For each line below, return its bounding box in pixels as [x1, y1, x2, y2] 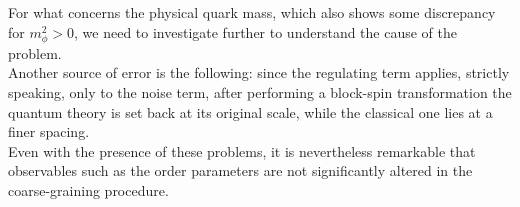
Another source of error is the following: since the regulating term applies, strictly [8, 62, 510, 83]
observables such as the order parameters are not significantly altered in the [8, 160, 473, 181]
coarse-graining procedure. [8, 179, 169, 200]
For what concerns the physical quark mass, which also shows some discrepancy [8, 2, 496, 22]
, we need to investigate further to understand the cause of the [74, 21, 458, 42]
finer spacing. [8, 121, 90, 142]
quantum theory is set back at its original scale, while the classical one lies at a [8, 101, 493, 122]
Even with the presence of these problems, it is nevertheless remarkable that [8, 140, 476, 161]
